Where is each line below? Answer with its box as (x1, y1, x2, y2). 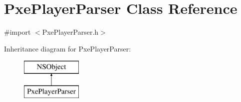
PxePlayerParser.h (42, 27, 99, 37)
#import (4, 27, 31, 37)
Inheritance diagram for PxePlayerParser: (4, 43, 131, 53)
